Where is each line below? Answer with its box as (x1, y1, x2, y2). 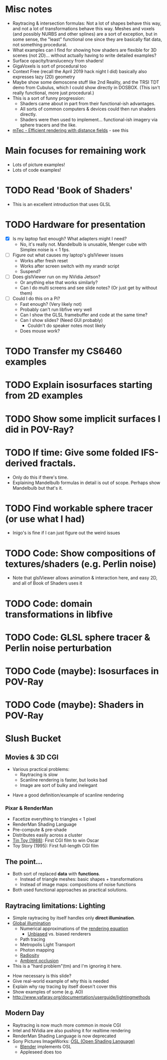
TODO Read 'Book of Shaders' (5, 185, 133, 196)
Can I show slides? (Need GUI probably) (20, 317, 103, 323)
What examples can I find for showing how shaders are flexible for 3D (12, 47, 157, 53)
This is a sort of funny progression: (12, 95, 85, 101)
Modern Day (5, 1009, 45, 1017)
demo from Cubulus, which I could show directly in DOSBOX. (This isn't (12, 84, 160, 90)
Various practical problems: (12, 766, 70, 772)
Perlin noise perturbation (5, 642, 112, 653)
